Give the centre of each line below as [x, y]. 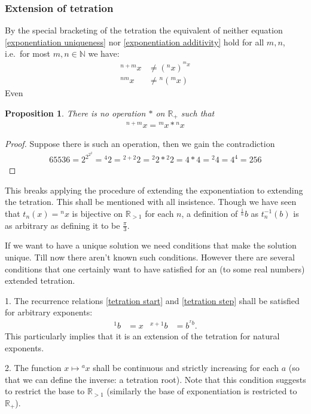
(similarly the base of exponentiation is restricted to [202, 391]
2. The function [33, 368]
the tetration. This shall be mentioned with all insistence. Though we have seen [151, 202]
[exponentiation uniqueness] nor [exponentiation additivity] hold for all [135, 42]
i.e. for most [28, 53]
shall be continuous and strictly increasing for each [186, 368]
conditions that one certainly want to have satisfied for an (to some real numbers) [155, 269]
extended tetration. [40, 280]
